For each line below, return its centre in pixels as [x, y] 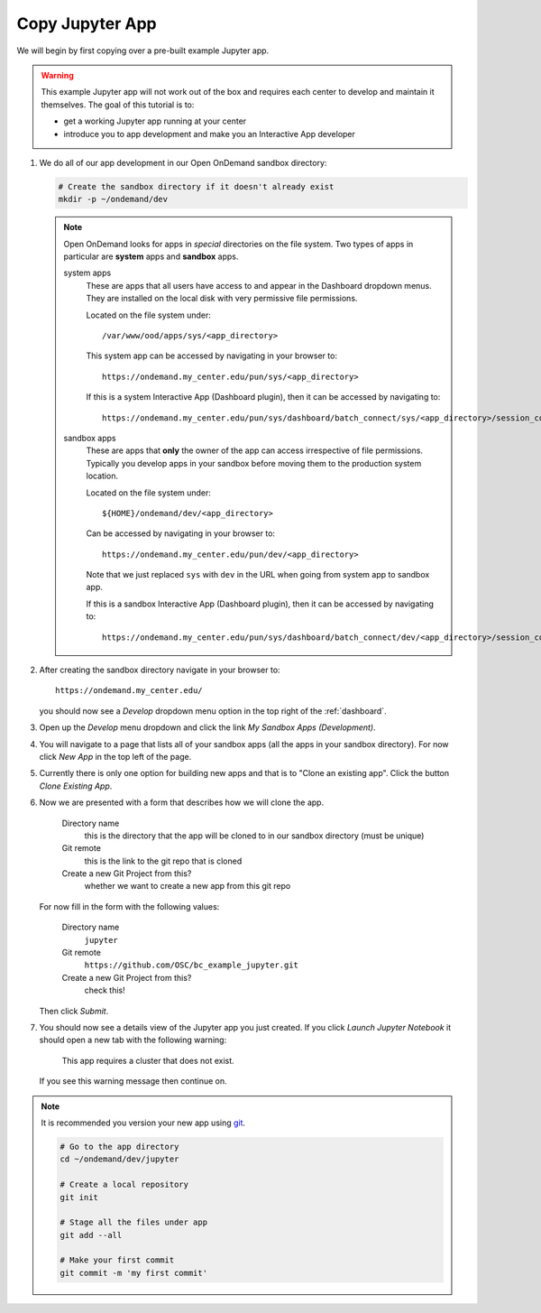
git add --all [91, 1235]
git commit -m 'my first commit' [133, 1273]
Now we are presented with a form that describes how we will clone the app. [182, 802]
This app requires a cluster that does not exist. [148, 1060]
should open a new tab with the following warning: [133, 1040]
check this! [105, 990]
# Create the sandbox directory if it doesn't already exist [196, 186]
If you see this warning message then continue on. [133, 1081]
